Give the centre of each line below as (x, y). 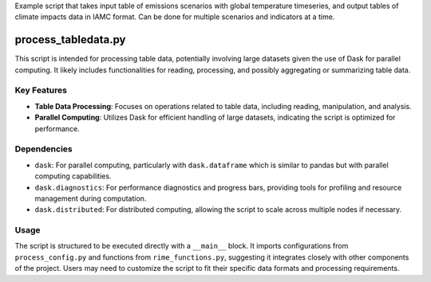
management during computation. (91, 198)
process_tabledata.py (70, 40)
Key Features (41, 90)
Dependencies (44, 149)
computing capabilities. (73, 176)
